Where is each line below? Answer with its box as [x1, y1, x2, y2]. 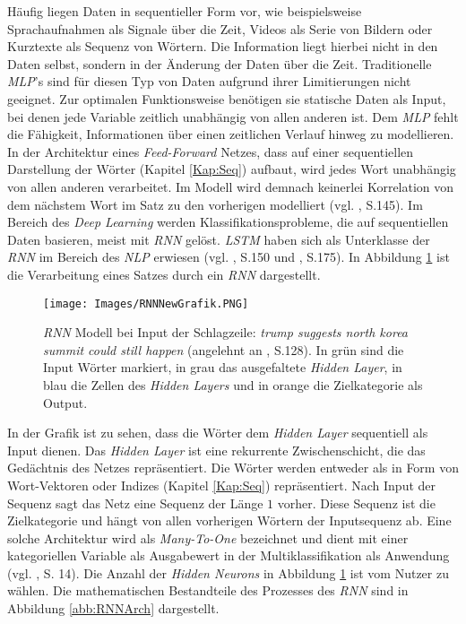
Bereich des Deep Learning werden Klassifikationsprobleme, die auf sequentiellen [7, 212, 449, 231]
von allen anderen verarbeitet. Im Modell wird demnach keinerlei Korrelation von [7, 177, 454, 195]
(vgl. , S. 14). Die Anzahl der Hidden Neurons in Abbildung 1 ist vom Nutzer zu [7, 563, 449, 582]
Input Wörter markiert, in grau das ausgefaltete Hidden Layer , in [43, 358, 402, 377]
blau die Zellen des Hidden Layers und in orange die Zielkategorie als [43, 375, 423, 394]
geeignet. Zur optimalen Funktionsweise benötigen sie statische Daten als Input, [7, 89, 446, 108]
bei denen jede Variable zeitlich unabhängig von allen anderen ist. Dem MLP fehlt [7, 107, 459, 126]
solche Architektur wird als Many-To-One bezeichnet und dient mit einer [7, 528, 409, 547]
